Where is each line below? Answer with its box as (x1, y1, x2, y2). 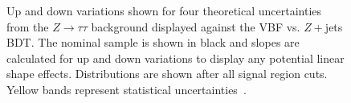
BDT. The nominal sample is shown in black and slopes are (6, 34, 300, 51)
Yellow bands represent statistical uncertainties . (6, 80, 247, 97)
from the (6, 18, 49, 35)
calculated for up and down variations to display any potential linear (6, 49, 345, 66)
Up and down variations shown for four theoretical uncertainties (6, 2, 322, 19)
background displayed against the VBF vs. (91, 18, 300, 35)
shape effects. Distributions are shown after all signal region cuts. (6, 65, 328, 82)
